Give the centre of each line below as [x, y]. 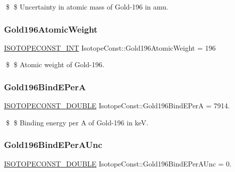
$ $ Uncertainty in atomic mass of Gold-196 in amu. [87, 7]
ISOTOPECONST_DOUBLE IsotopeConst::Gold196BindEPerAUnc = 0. [118, 163]
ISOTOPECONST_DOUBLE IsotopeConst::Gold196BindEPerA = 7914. [117, 106]
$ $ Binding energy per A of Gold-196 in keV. [77, 122]
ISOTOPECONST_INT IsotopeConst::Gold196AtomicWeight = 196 [110, 47]
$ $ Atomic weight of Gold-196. [55, 64]
